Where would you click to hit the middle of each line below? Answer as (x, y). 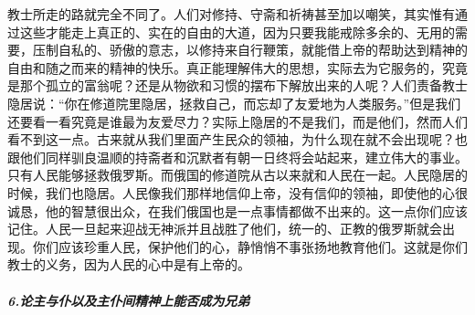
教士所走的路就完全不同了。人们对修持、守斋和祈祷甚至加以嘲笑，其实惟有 (231, 14)
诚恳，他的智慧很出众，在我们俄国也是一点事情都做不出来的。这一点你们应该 (237, 210)
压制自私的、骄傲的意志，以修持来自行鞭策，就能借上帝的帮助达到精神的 (250, 50)
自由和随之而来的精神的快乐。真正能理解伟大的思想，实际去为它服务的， (225, 67)
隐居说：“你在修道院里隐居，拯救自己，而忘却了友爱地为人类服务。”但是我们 (234, 103)
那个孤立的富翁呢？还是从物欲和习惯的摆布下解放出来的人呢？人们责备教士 (243, 85)
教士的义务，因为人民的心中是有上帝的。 (129, 264)
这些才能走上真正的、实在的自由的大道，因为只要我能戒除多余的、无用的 (237, 31)
